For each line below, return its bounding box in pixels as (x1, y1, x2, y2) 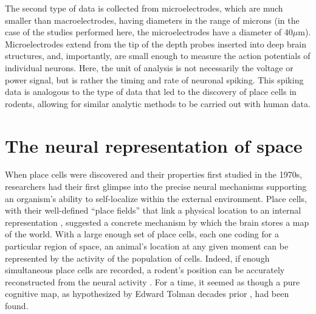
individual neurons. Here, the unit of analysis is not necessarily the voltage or (5, 61, 294, 74)
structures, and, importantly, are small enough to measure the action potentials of (5, 49, 311, 62)
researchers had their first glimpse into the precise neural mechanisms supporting (5, 180, 307, 193)
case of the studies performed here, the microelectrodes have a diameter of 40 (5, 26, 293, 38)
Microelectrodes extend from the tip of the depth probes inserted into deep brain (5, 37, 306, 50)
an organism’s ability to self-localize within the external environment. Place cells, (5, 192, 307, 204)
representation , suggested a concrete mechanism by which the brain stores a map (5, 215, 309, 228)
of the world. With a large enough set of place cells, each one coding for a (5, 228, 279, 240)
